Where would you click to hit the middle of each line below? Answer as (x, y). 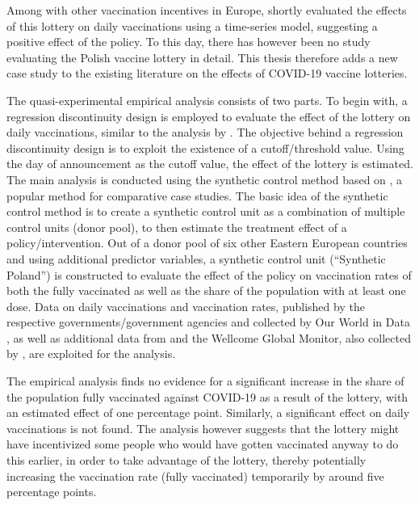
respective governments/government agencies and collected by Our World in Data (208, 322)
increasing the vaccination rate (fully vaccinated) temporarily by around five (195, 476)
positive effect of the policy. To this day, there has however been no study (189, 42)
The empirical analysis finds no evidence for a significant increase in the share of (205, 381)
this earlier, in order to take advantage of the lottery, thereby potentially (186, 460)
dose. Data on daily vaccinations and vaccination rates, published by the (186, 306)
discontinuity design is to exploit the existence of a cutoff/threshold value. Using (205, 147)
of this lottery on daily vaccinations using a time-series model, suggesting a (192, 25)
